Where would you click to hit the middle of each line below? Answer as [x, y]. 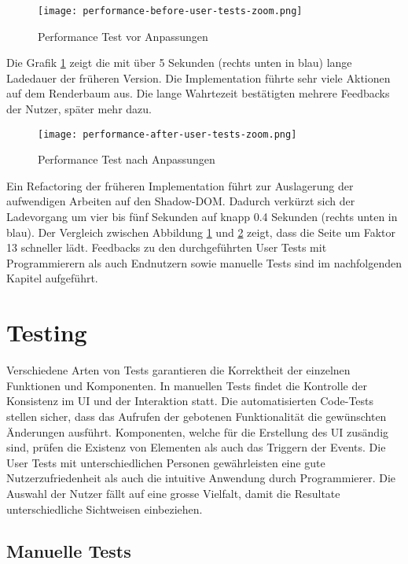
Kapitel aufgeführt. [52, 278]
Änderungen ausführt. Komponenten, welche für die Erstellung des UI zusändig [198, 431]
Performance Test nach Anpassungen [127, 159]
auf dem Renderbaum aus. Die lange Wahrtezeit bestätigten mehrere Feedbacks [198, 93]
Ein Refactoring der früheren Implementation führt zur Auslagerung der [180, 185]
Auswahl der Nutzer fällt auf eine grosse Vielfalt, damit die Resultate [173, 493]
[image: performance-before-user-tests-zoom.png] [170, 11]
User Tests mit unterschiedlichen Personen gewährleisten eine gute [166, 462]
